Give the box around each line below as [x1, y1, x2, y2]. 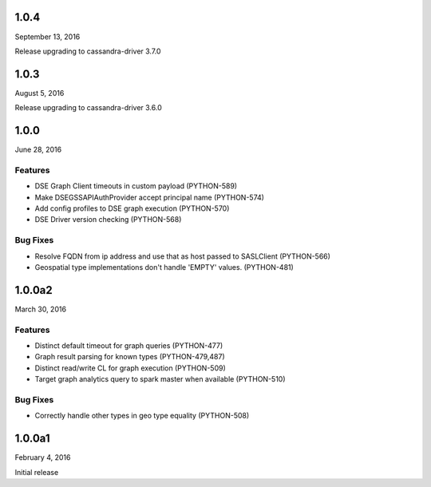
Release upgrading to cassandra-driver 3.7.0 [14, 46, 161, 56]
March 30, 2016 [14, 304, 67, 314]
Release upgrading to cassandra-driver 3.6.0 [14, 103, 163, 113]
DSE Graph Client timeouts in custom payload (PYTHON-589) [34, 181, 238, 191]
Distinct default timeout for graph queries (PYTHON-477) [34, 341, 223, 350]
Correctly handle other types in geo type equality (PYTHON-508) [34, 411, 250, 421]
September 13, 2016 [14, 32, 81, 42]
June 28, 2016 [14, 145, 62, 155]
